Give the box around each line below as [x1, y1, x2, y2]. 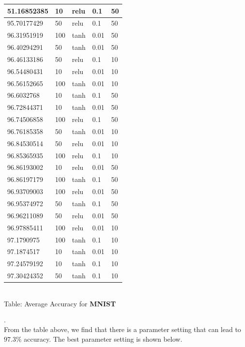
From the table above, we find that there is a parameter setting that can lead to [4, 324, 241, 334]
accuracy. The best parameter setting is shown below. [24, 333, 183, 344]
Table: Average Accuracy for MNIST [4, 298, 116, 308]
